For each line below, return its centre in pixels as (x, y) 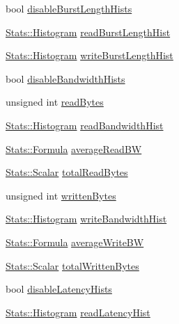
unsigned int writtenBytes (61, 195)
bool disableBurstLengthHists (69, 8)
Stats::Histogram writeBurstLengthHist (89, 55)
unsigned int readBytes (55, 102)
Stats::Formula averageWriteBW (75, 242)
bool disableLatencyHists (59, 289)
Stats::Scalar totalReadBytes (67, 172)
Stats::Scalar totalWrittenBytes (72, 265)
